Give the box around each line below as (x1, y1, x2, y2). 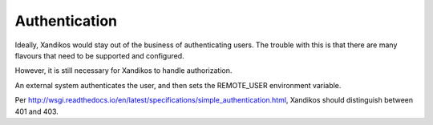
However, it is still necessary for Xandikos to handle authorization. (14, 66, 233, 75)
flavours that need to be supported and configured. (14, 50, 184, 60)
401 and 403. (14, 107, 59, 116)
